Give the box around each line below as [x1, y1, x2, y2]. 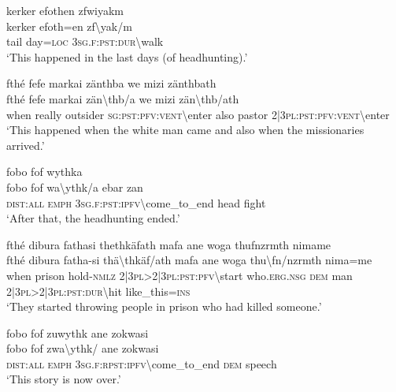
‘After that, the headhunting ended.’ [6, 210, 180, 226]
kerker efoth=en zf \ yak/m [6, 17, 132, 34]
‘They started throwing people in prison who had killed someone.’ [6, 298, 322, 315]
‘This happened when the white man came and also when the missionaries [6, 121, 365, 138]
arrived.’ [6, 136, 45, 153]
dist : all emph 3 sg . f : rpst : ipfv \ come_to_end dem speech [6, 355, 277, 371]
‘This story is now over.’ [6, 371, 121, 387]
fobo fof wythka [6, 163, 83, 180]
